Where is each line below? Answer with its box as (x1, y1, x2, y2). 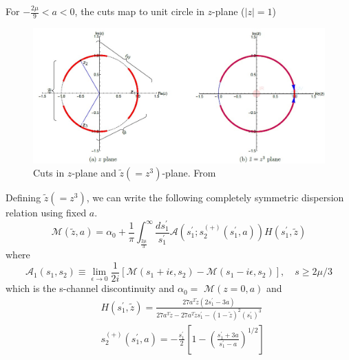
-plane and (72, 166, 116, 180)
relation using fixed (6, 205, 87, 220)
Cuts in (33, 166, 65, 180)
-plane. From (162, 166, 216, 180)
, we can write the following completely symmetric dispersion (86, 190, 344, 205)
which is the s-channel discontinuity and (6, 281, 175, 295)
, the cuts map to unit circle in (74, 4, 204, 18)
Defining (6, 190, 41, 205)
